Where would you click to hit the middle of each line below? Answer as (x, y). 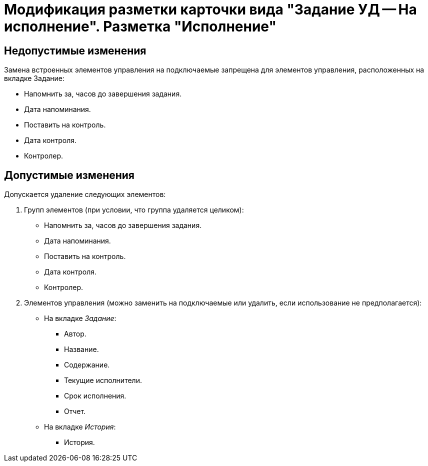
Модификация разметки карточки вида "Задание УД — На (210, 9)
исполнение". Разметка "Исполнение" (140, 26)
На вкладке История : (80, 427)
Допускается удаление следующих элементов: (85, 194)
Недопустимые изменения (75, 50)
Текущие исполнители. (103, 380)
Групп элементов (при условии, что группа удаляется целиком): (134, 210)
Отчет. (75, 411)
